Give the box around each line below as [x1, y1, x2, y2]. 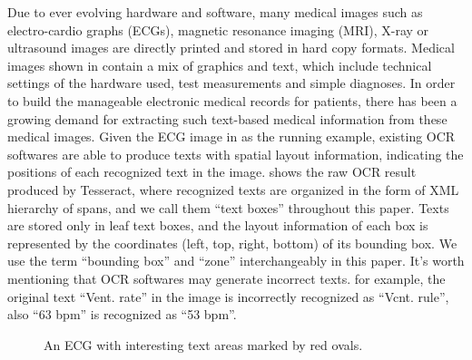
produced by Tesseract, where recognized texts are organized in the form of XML [7, 180, 459, 199]
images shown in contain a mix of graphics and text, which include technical [7, 55, 432, 74]
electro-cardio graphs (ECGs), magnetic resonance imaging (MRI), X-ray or [7, 20, 429, 39]
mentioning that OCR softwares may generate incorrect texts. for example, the [7, 268, 446, 287]
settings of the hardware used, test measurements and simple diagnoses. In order [7, 73, 456, 92]
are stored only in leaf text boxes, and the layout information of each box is [7, 216, 428, 235]
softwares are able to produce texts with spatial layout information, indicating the [7, 144, 464, 163]
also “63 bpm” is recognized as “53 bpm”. [7, 305, 237, 324]
